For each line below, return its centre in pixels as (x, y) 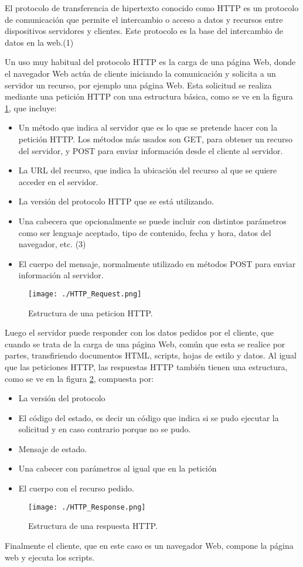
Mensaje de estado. (53, 448)
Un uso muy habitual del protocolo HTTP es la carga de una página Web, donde (150, 62)
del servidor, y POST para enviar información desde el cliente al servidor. (151, 150)
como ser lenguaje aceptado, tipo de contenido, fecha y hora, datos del (145, 232)
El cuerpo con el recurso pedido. (76, 488)
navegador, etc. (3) (52, 244)
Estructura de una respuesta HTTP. (93, 526)
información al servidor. (61, 275)
